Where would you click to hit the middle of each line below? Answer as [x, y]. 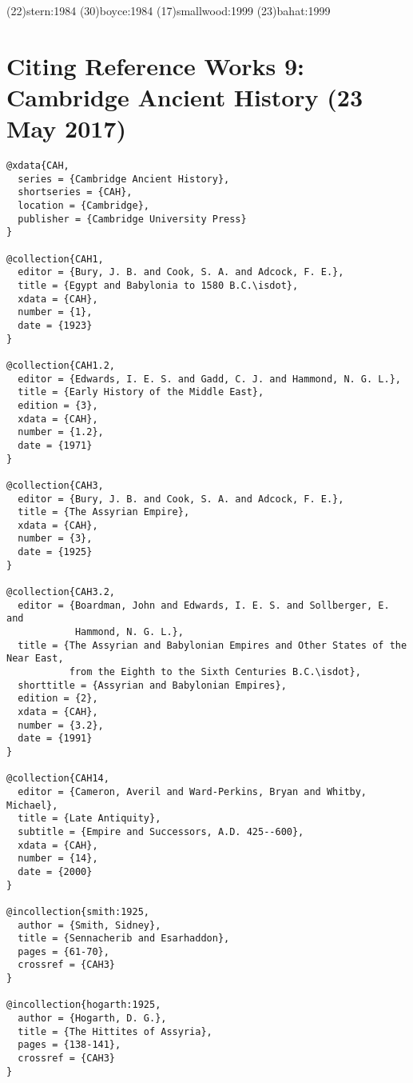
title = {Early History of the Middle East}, [141, 392]
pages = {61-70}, [64, 951]
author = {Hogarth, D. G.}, [92, 1019]
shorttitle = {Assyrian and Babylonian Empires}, [152, 685]
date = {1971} [55, 445]
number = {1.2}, [61, 432]
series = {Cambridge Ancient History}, [124, 179]
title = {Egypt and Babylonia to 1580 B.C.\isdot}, [158, 286]
